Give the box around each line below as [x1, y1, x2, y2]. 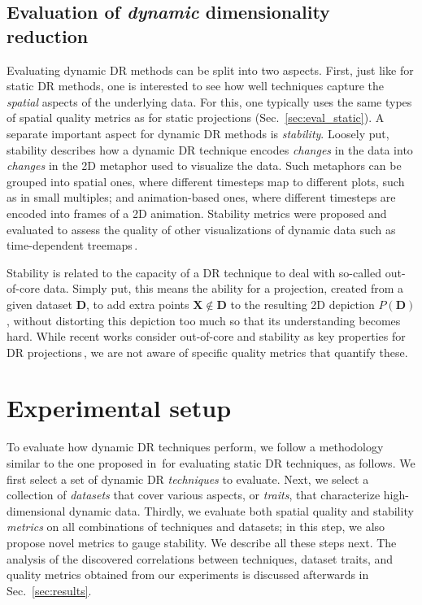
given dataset [7, 295, 72, 312]
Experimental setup [7, 391, 232, 424]
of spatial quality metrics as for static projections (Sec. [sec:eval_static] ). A [7, 109, 385, 126]
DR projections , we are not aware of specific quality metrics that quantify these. [7, 343, 408, 360]
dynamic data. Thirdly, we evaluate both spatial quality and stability [69, 502, 414, 519]
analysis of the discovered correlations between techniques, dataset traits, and [7, 550, 394, 567]
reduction [7, 23, 89, 48]
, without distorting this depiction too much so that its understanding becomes [7, 311, 401, 329]
